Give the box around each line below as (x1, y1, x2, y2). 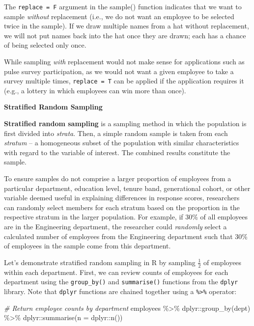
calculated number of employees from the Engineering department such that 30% (4, 231, 248, 241)
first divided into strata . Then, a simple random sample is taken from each (4, 128, 228, 138)
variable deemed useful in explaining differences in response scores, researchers (4, 192, 240, 203)
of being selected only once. (4, 40, 86, 50)
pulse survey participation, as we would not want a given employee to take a (4, 66, 234, 76)
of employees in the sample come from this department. (4, 241, 171, 251)
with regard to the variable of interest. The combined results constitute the (4, 147, 230, 157)
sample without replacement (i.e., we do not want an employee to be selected (4, 11, 234, 21)
